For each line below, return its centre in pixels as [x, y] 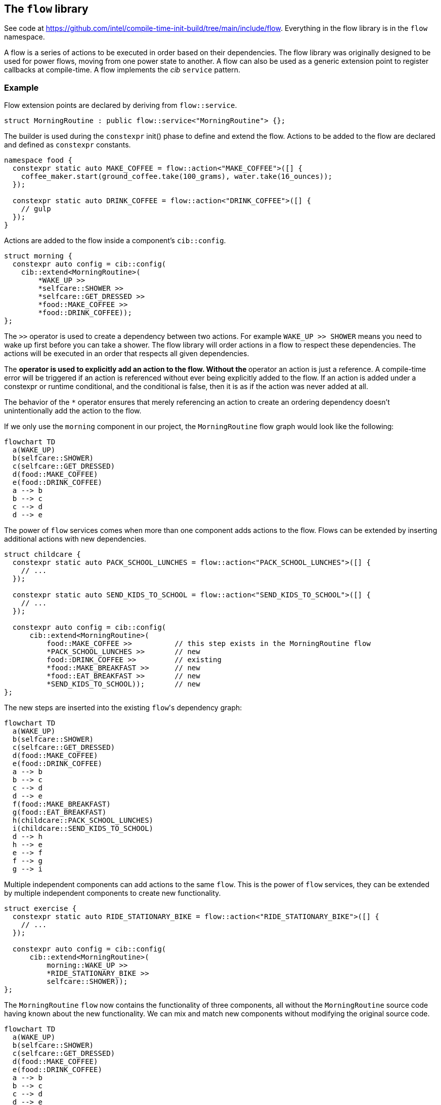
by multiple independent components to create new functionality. [113, 893]
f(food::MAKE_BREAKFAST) [61, 804]
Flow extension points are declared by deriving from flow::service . [121, 105]
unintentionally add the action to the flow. [73, 411]
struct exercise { [40, 909]
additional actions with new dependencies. [75, 539]
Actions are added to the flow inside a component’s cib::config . [115, 241]
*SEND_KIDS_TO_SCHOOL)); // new [123, 684]
